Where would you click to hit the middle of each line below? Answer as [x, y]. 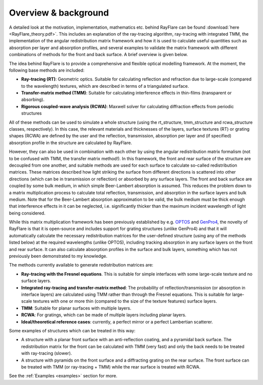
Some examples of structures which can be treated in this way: [72, 330]
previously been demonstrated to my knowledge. [58, 256]
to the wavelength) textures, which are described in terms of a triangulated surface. [105, 86]
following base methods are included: [47, 70]
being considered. [27, 213]
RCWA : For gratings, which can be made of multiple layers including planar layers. [104, 315]
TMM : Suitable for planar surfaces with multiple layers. [76, 308]
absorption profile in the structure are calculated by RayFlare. [71, 143]
